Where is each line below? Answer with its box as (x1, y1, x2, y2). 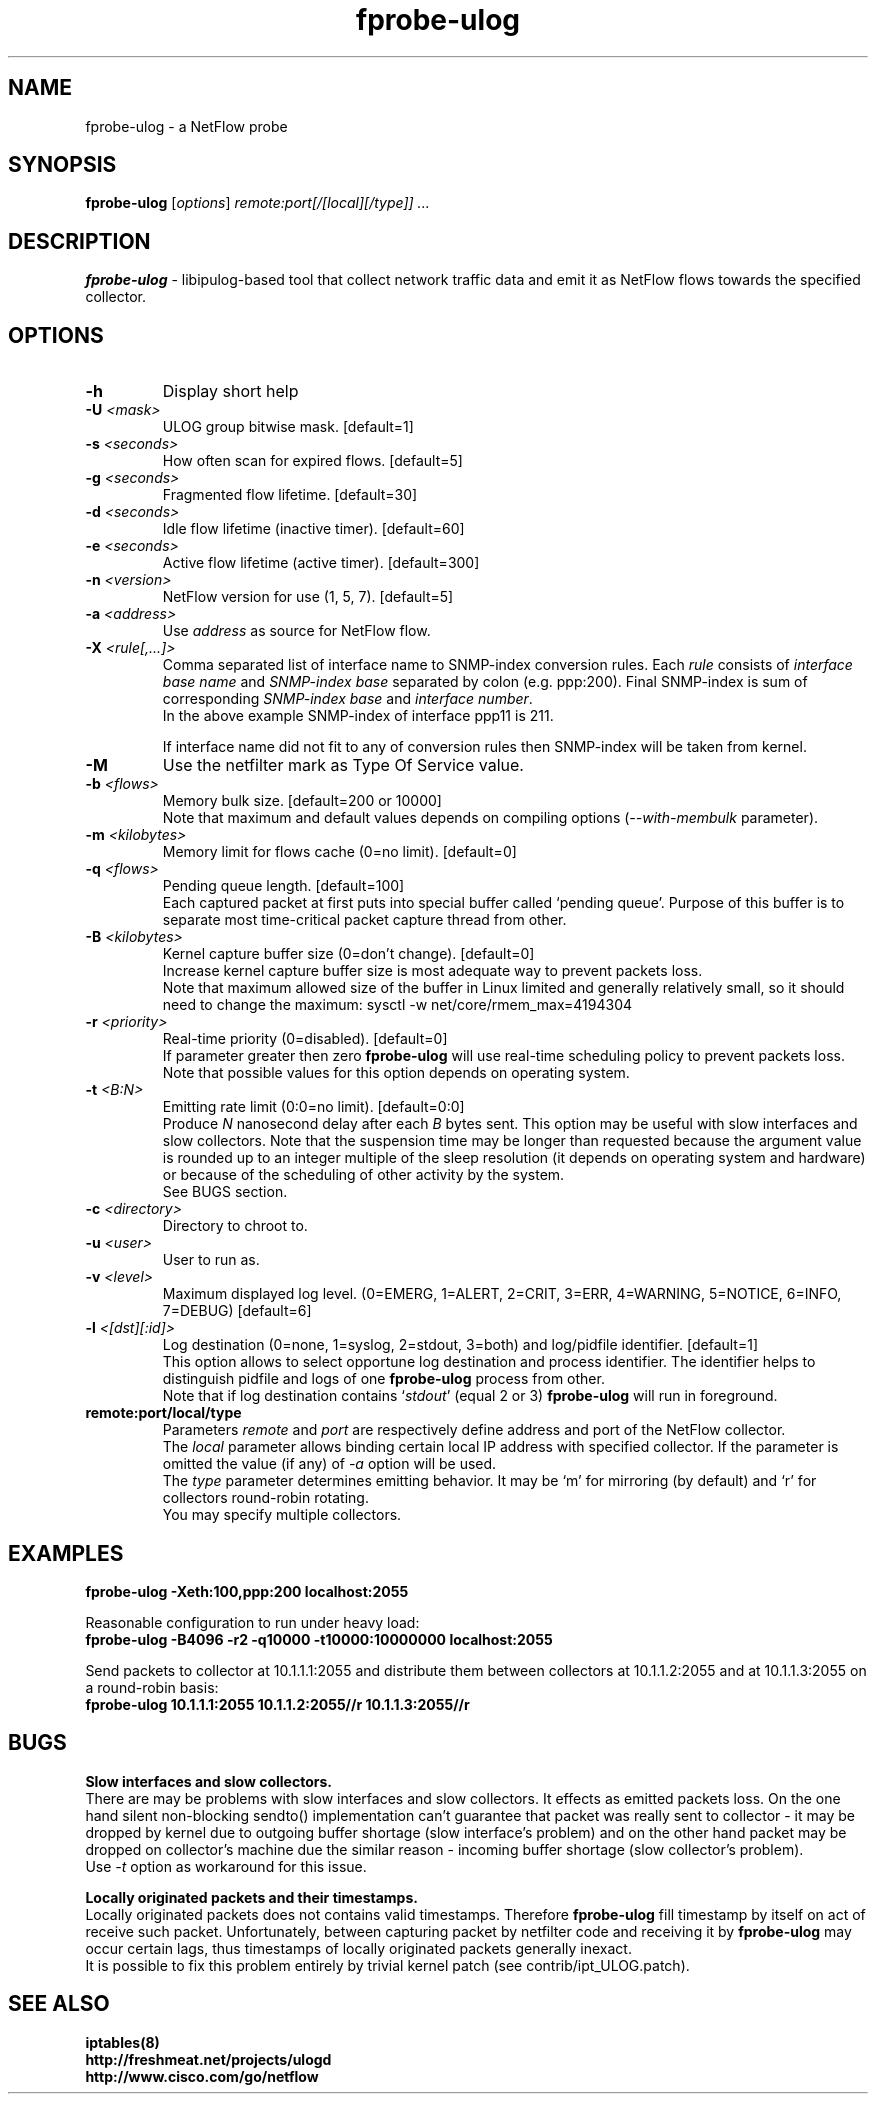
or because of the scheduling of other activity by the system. (162, 1166, 565, 1184)
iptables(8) (85, 2033, 160, 2051)
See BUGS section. (162, 1183, 288, 1201)
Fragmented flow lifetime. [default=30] (162, 486, 418, 504)
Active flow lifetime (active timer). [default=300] (162, 554, 480, 572)
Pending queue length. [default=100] (162, 877, 405, 895)
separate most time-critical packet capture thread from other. (162, 911, 567, 929)
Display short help (162, 381, 299, 402)
